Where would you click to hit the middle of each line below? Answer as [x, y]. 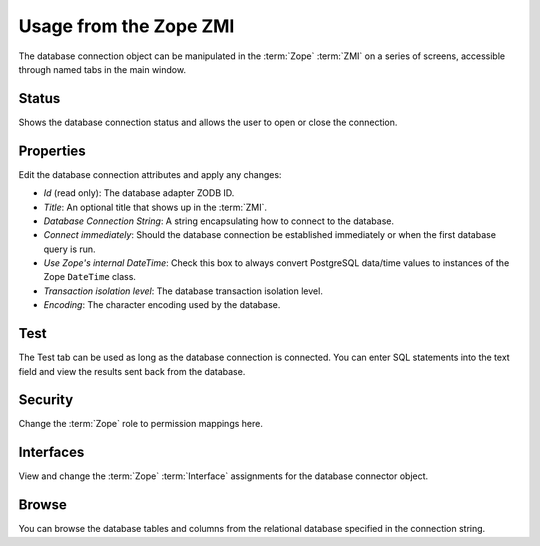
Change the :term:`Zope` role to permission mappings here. [141, 424]
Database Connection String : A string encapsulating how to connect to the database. [219, 221]
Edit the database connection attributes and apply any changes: [150, 174]
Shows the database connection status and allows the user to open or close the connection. [208, 122]
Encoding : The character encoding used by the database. [162, 305]
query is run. [69, 249]
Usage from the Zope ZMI [126, 26]
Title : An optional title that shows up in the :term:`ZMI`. [155, 207]
